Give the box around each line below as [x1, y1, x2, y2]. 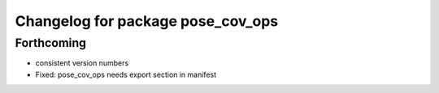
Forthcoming [15, 36, 87, 50]
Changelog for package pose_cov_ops [15, 12, 279, 30]
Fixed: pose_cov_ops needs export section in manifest [35, 70, 217, 79]
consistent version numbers [35, 58, 129, 68]
